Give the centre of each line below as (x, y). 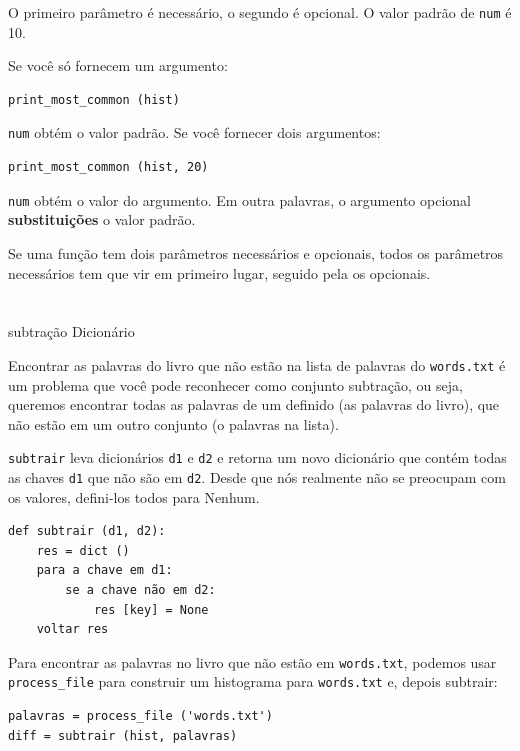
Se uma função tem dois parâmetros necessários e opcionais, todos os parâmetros (256, 252)
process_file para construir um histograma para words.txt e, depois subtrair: (253, 681)
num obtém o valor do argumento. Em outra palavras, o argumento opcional (239, 199)
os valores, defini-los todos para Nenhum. (134, 496)
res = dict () (83, 550)
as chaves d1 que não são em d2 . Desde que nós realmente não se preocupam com (257, 477)
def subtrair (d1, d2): (87, 531)
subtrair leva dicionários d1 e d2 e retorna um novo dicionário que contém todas (257, 457)
